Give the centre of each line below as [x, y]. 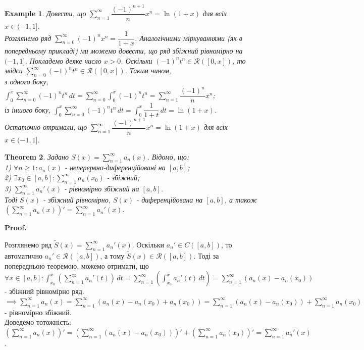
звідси [14, 70]
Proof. [16, 228]
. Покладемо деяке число [63, 60]
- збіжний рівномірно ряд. [44, 291]
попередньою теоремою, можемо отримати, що [77, 265]
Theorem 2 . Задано [37, 156]
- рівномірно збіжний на [102, 188]
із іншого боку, [28, 109]
